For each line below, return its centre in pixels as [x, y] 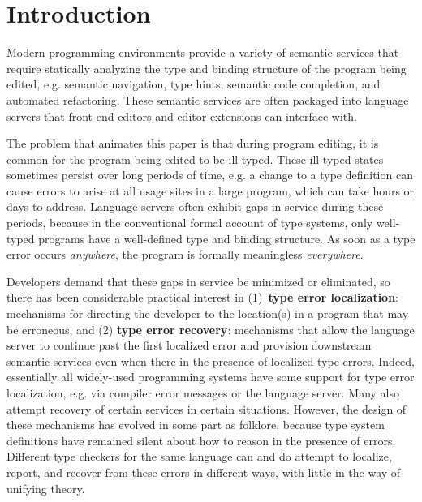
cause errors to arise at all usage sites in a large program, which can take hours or [211, 190]
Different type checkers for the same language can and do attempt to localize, [199, 456]
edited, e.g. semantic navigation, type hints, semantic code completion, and [194, 84]
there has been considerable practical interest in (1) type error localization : [203, 297]
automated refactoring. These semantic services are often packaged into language [208, 99]
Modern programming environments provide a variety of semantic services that [203, 52]
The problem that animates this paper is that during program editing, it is [193, 143]
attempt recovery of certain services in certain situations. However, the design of [207, 408]
